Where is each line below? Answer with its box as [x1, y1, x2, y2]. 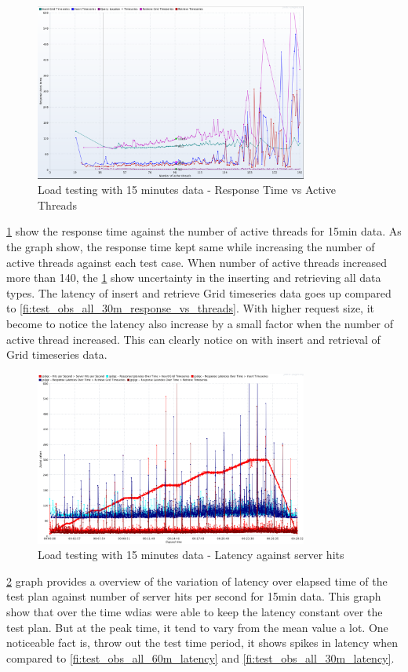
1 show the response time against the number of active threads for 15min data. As [6, 223, 402, 239]
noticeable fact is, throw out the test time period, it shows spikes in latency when [6, 634, 399, 651]
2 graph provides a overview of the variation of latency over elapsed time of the [6, 572, 388, 589]
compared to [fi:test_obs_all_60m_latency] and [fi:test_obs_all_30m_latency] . [6, 649, 395, 666]
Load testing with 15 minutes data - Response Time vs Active [38, 181, 336, 198]
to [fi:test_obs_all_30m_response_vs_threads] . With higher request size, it [6, 300, 375, 316]
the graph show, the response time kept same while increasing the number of [6, 238, 375, 254]
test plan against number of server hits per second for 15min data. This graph [6, 588, 381, 604]
